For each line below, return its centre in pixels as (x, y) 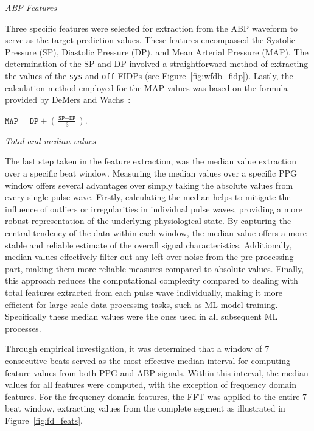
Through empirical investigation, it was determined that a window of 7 (137, 349)
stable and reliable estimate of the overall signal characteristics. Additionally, (148, 244)
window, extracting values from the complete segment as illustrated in (155, 408)
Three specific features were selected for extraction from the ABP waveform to (152, 28)
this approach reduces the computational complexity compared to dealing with (152, 280)
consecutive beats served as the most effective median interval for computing (148, 360)
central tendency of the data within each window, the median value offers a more (156, 232)
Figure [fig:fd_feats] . (44, 420)
